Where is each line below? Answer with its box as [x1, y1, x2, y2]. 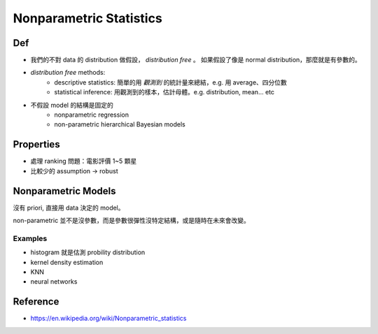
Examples [13, 233, 48, 243]
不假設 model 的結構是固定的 [30, 101, 113, 109]
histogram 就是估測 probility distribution [30, 248, 146, 256]
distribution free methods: [30, 68, 106, 77]
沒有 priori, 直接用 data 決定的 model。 [13, 203, 125, 212]
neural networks [30, 277, 78, 286]
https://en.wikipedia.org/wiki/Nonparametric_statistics [30, 314, 187, 323]
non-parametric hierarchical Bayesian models [54, 120, 185, 129]
